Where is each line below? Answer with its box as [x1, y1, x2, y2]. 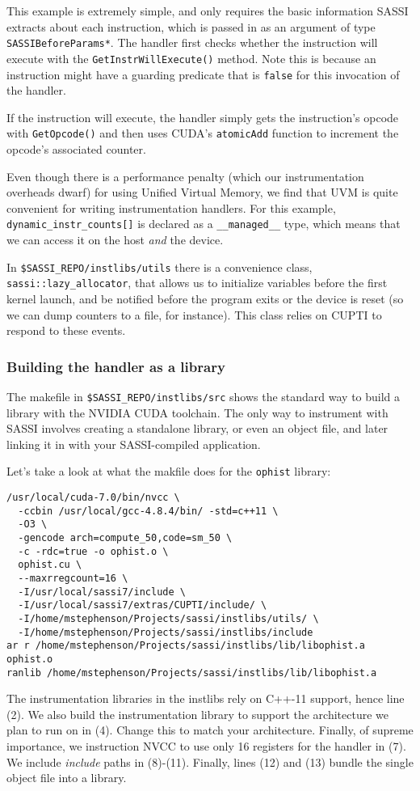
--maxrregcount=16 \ [18, 572, 128, 584]
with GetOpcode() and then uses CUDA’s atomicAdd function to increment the [6, 125, 399, 142]
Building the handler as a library [6, 356, 225, 376]
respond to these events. [6, 322, 126, 339]
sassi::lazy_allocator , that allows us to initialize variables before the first [6, 274, 388, 291]
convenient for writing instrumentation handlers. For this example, [6, 199, 336, 216]
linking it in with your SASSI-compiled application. [6, 435, 261, 452]
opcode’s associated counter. [6, 141, 146, 157]
